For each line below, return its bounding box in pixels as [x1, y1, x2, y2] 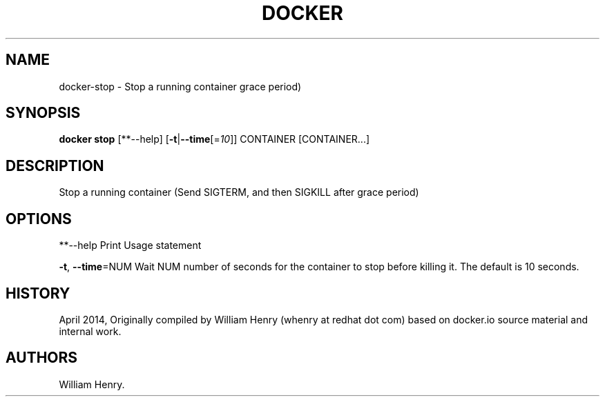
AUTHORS [6, 349, 78, 367]
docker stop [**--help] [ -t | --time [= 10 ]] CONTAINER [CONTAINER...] [59, 133, 370, 145]
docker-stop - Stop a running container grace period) [59, 80, 302, 92]
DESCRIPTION [6, 157, 104, 174]
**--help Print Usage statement [59, 239, 202, 252]
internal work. [59, 325, 122, 337]
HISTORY [6, 284, 70, 302]
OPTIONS [6, 210, 72, 228]
